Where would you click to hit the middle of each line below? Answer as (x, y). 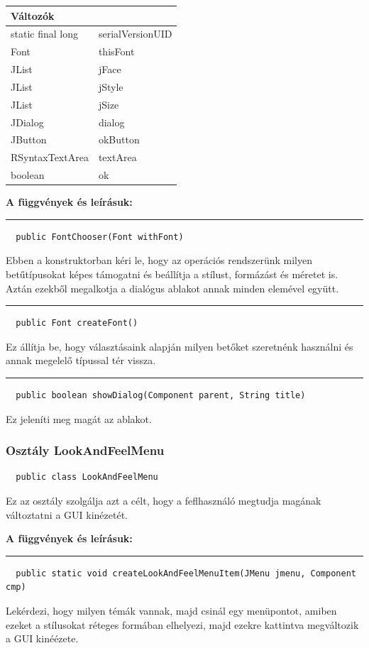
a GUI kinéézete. (42, 638)
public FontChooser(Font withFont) (100, 237)
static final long (44, 34)
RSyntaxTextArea (50, 157)
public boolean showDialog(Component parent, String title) (161, 395)
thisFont (116, 51)
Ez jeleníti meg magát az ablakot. (79, 418)
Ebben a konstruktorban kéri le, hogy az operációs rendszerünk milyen (159, 260)
